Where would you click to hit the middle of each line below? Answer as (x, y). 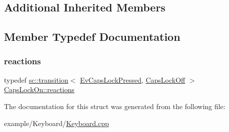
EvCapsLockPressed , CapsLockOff (132, 79)
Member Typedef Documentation (92, 37)
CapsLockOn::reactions (39, 89)
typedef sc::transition (36, 79)
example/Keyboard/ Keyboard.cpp (56, 123)
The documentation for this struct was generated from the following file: (115, 106)
